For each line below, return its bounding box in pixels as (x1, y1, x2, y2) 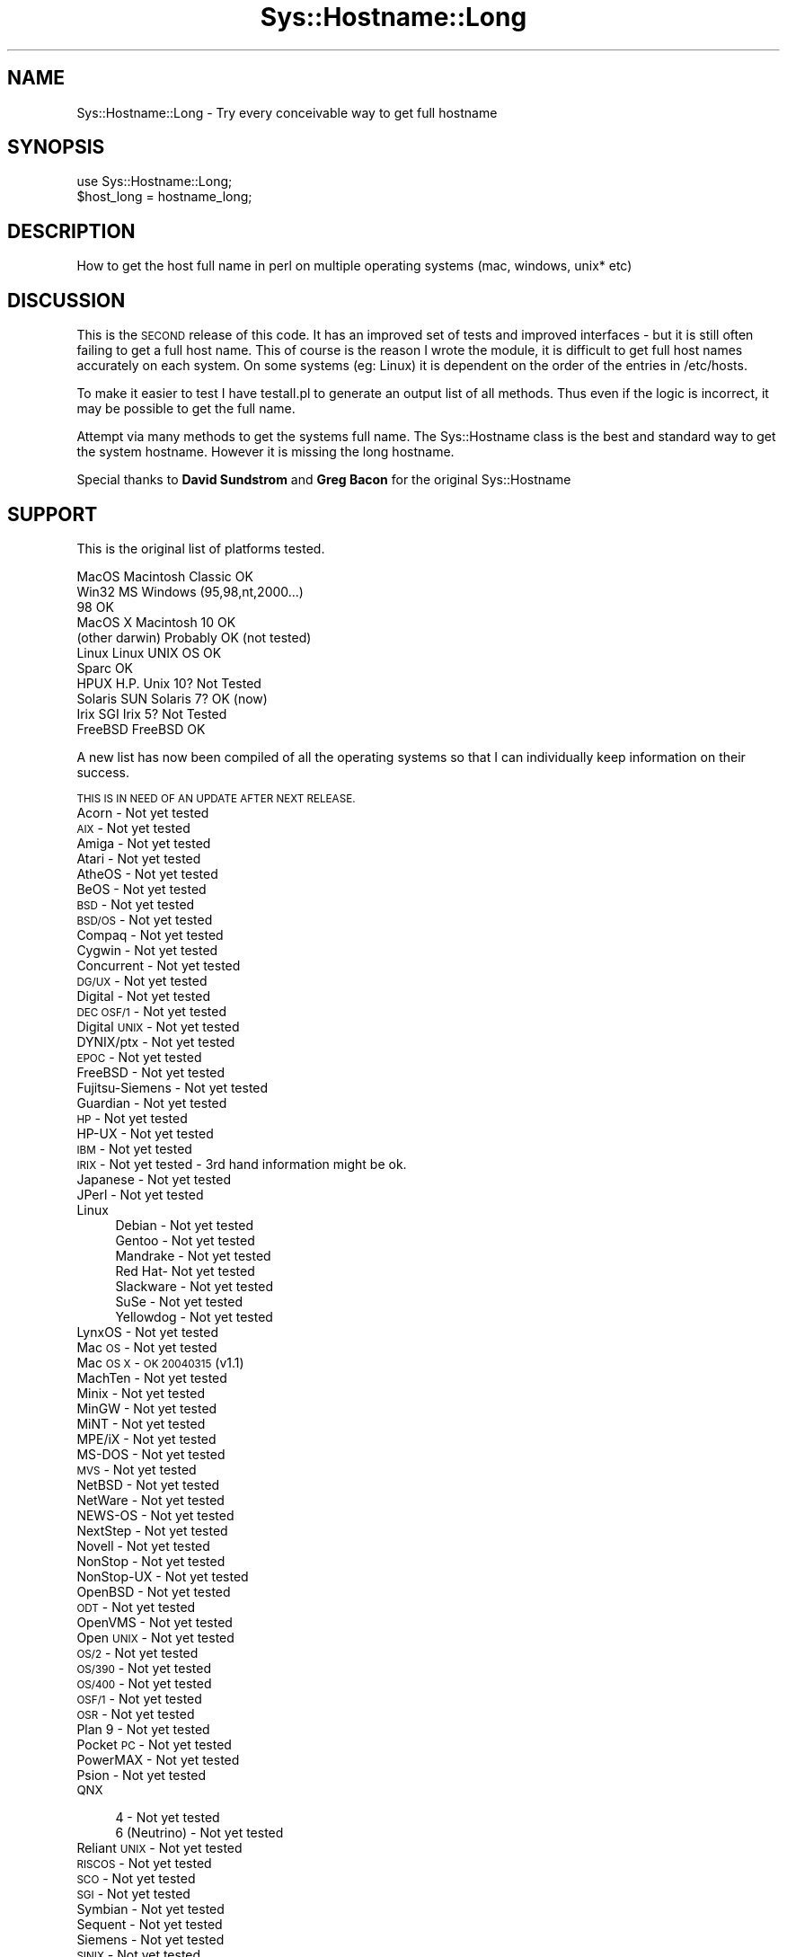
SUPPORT (7, 502, 98, 526)
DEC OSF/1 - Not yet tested (76, 1003, 227, 1019)
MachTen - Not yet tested (76, 1369, 227, 1386)
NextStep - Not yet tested (76, 1522, 228, 1538)
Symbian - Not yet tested (76, 1900, 225, 1917)
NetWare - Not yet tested (76, 1492, 225, 1508)
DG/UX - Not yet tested (76, 972, 208, 988)
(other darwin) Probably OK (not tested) (76, 629, 312, 645)
